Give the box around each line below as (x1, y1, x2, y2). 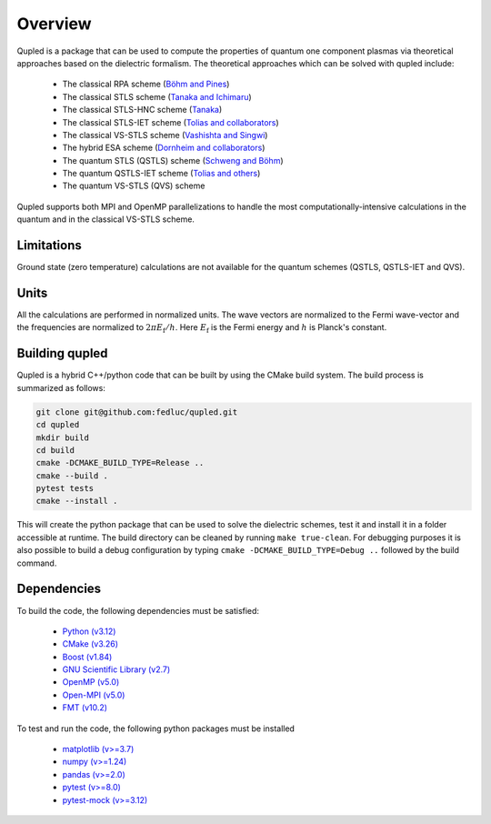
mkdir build (35, 432, 90, 443)
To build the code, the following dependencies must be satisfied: (16, 605, 259, 616)
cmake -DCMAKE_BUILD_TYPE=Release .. (35, 457, 205, 468)
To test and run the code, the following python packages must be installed (16, 723, 296, 734)
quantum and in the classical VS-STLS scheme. (16, 214, 195, 225)
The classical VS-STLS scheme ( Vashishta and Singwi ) (62, 129, 268, 140)
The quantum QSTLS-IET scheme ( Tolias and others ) (62, 168, 261, 179)
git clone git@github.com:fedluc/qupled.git (35, 407, 238, 417)
